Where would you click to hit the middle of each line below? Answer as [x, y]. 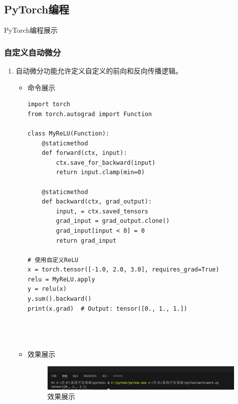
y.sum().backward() [59, 299]
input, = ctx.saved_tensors [102, 211]
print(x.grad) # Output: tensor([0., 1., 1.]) [107, 308]
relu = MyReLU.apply [61, 279]
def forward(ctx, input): [85, 153]
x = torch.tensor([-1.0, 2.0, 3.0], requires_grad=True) [123, 270]
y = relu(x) [47, 289]
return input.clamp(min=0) [100, 172]
